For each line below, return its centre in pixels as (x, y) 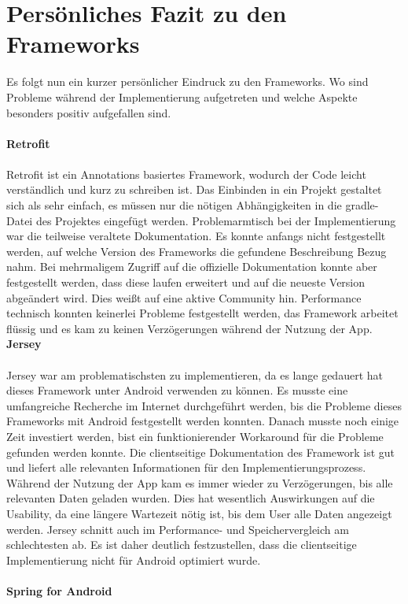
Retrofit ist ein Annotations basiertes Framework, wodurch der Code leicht (186, 174)
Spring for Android (59, 590)
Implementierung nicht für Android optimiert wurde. (134, 560)
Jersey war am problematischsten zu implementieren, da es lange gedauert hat (195, 374)
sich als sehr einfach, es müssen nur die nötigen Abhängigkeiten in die (174, 205)
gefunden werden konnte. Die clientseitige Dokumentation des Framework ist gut (201, 452)
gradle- (362, 205)
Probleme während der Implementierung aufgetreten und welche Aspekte (182, 96)
